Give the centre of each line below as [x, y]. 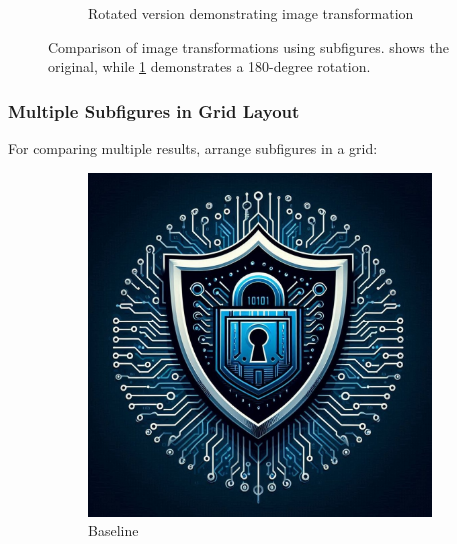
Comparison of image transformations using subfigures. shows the [248, 46]
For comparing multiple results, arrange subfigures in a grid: [193, 148]
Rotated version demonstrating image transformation [251, 13]
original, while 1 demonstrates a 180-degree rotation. [209, 66]
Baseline [113, 530]
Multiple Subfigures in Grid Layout [154, 110]
